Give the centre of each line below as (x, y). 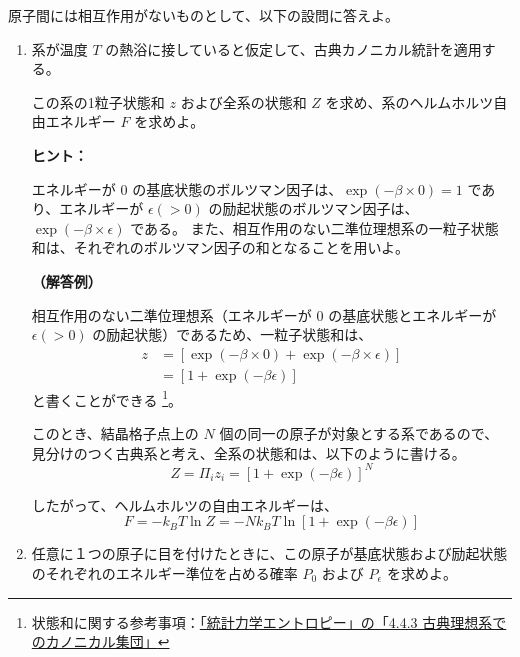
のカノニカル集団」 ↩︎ (100, 641)
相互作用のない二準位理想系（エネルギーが (171, 314)
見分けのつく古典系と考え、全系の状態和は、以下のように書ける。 (248, 452)
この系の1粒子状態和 (98, 101)
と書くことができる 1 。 (107, 398)
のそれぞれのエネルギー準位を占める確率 (164, 572)
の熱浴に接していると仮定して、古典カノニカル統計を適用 (293, 48)
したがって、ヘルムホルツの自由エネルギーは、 (185, 504)
